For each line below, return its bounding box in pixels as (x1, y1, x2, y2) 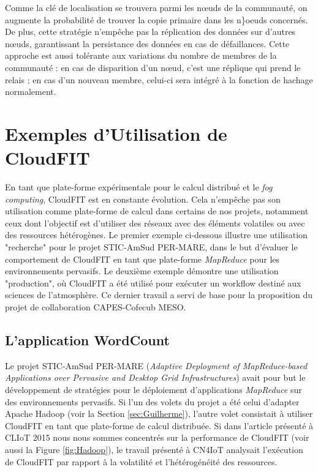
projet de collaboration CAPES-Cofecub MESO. (5, 301, 186, 313)
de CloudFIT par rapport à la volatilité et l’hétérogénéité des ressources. (5, 455, 278, 468)
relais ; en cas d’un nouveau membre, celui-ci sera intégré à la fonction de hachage (5, 73, 313, 86)
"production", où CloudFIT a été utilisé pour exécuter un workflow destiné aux (5, 276, 301, 289)
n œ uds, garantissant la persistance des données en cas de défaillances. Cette (5, 37, 290, 50)
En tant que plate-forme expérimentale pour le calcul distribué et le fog (5, 181, 273, 193)
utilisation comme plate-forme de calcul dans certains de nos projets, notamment (5, 204, 309, 217)
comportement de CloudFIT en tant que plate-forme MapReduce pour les (5, 252, 280, 265)
